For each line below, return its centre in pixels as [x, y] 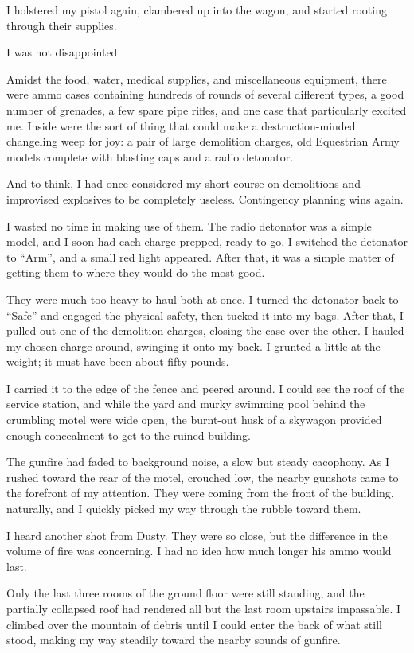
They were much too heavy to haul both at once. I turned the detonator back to [203, 299]
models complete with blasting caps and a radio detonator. [150, 156]
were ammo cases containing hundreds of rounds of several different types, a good [205, 94]
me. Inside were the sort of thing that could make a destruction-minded [181, 125]
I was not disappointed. [64, 52]
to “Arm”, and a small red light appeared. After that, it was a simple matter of [200, 257]
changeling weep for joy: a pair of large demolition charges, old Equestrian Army [203, 141]
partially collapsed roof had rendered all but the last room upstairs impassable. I [204, 608]
